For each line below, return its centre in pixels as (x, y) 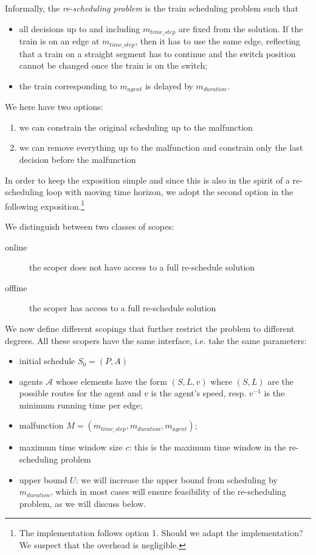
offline (16, 287)
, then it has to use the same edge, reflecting (218, 41)
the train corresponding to (68, 85)
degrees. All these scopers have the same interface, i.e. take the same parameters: (156, 340)
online (16, 246)
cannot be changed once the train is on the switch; (113, 65)
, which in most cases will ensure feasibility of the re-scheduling (168, 491)
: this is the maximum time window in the (208, 447)
